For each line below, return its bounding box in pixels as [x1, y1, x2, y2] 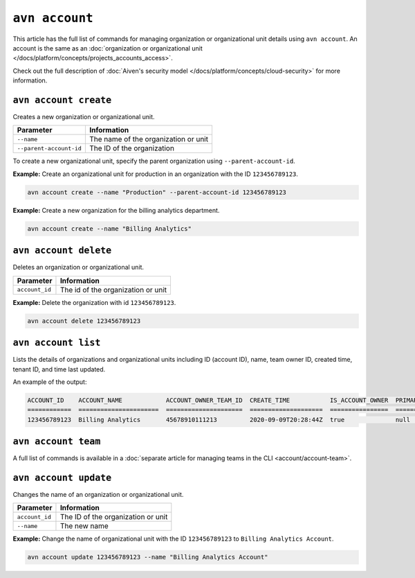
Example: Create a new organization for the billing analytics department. [12, 206, 220, 214]
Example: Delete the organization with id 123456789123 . [12, 298, 176, 306]
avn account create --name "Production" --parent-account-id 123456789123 [27, 188, 287, 196]
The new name [59, 521, 109, 531]
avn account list [12, 337, 101, 349]
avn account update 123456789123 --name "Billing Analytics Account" [27, 553, 268, 561]
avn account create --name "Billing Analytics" [27, 225, 192, 232]
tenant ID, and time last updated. [12, 365, 106, 374]
